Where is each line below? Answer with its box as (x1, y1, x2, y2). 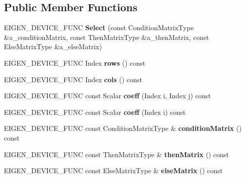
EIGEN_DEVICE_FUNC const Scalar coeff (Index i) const (4, 107, 186, 117)
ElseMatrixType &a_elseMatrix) (4, 41, 102, 52)
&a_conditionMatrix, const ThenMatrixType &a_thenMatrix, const (4, 32, 209, 42)
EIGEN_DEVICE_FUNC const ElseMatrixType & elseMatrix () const (4, 165, 223, 176)
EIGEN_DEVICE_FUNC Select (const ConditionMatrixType (4, 22, 194, 33)
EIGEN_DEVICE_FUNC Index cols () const (4, 74, 143, 84)
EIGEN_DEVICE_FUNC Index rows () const (4, 57, 146, 68)
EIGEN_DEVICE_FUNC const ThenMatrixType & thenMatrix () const (4, 149, 229, 159)
